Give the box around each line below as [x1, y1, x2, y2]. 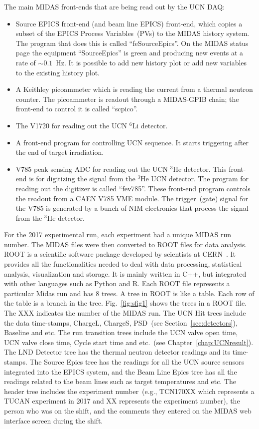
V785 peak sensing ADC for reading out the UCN [15, 163, 168, 174]
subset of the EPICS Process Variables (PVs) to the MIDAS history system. [15, 28, 250, 38]
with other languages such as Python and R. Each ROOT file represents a [4, 278, 230, 289]
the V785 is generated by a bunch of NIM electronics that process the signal [15, 203, 249, 213]
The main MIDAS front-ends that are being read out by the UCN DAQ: [4, 1, 225, 11]
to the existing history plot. [15, 67, 100, 77]
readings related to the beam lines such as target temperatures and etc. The [4, 376, 237, 387]
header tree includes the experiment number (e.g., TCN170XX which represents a [4, 386, 255, 396]
